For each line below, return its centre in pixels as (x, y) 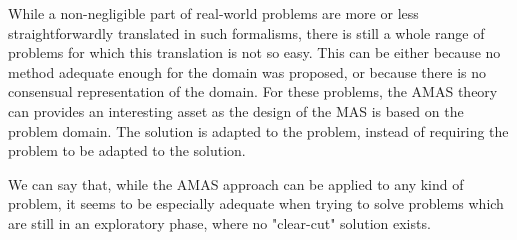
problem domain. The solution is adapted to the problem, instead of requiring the (258, 130)
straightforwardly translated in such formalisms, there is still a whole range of (246, 32)
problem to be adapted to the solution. (127, 150)
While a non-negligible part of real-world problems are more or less (213, 13)
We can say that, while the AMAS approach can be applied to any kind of (236, 183)
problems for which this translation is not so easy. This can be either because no (254, 52)
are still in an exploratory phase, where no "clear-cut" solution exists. (219, 222)
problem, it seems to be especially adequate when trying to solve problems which (256, 203)
